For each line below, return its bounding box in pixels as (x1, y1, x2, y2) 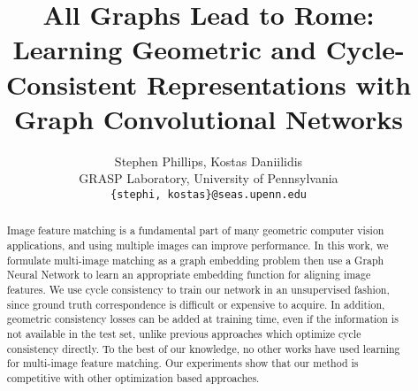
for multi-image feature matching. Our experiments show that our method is (6, 356, 359, 371)
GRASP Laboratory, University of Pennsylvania (79, 169, 338, 188)
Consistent (5, 65, 138, 102)
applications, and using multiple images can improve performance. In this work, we (6, 237, 389, 252)
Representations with (147, 65, 412, 102)
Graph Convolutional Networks (14, 100, 403, 136)
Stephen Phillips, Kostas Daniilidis (114, 151, 303, 170)
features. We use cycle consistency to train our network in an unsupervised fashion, (6, 281, 390, 296)
